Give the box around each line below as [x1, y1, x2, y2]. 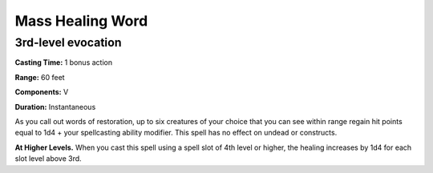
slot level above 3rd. [14, 154, 82, 163]
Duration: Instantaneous [14, 102, 96, 111]
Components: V [14, 87, 69, 97]
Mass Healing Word [14, 12, 148, 30]
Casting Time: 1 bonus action [14, 58, 112, 67]
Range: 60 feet [14, 72, 65, 82]
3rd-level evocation [14, 35, 122, 50]
